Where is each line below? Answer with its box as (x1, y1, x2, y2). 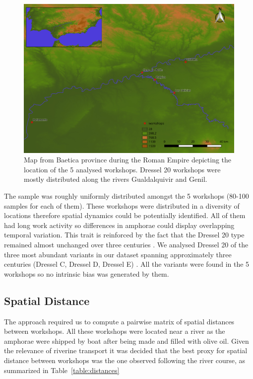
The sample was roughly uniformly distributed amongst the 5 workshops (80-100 (4, 191, 249, 201)
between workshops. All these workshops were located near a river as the (4, 326, 225, 336)
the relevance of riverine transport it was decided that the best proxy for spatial (4, 345, 248, 356)
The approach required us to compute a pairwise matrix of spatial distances (4, 316, 235, 326)
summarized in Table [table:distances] (4, 365, 120, 375)
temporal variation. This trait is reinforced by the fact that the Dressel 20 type (4, 229, 245, 240)
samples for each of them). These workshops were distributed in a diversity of (4, 200, 240, 211)
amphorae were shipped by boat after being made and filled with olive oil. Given (4, 335, 249, 346)
